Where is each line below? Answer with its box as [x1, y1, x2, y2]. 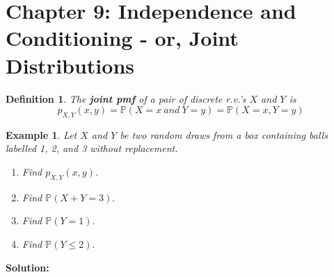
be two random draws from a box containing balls [120, 127, 328, 142]
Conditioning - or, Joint [6, 24, 239, 52]
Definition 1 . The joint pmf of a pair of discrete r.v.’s [6, 91, 246, 106]
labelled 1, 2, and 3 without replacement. [6, 141, 178, 156]
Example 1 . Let [6, 127, 77, 142]
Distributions [6, 51, 134, 79]
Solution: [6, 260, 49, 274]
